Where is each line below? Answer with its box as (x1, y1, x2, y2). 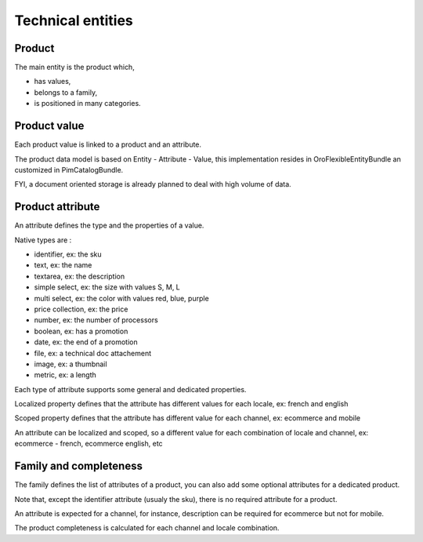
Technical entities (14, 12, 133, 29)
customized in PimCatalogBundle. (14, 165, 124, 174)
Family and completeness (14, 460, 143, 473)
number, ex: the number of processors (34, 315, 158, 325)
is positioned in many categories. (34, 99, 141, 108)
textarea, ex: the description (34, 271, 125, 281)
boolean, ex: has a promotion (34, 326, 128, 336)
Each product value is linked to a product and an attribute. (14, 140, 202, 149)
